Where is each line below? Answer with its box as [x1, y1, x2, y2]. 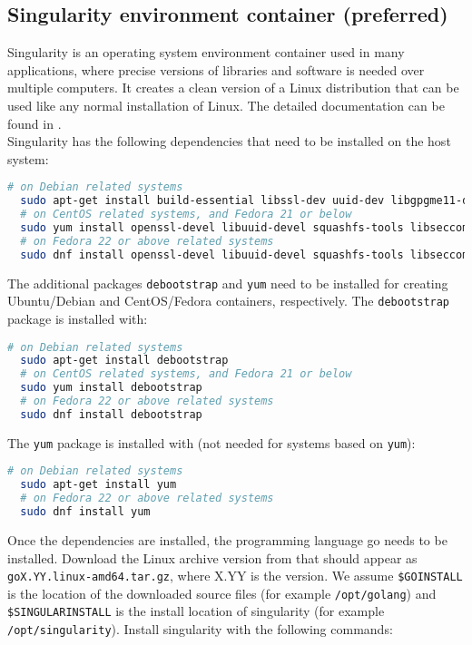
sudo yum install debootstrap [20, 381, 202, 395]
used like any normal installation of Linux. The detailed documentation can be [7, 95, 445, 114]
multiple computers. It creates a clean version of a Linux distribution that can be [7, 78, 459, 97]
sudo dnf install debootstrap [20, 407, 202, 421]
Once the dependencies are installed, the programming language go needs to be [7, 530, 447, 549]
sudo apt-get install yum [20, 478, 177, 492]
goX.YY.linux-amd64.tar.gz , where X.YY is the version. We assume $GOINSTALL [7, 566, 463, 585]
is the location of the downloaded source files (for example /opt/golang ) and [7, 583, 437, 602]
